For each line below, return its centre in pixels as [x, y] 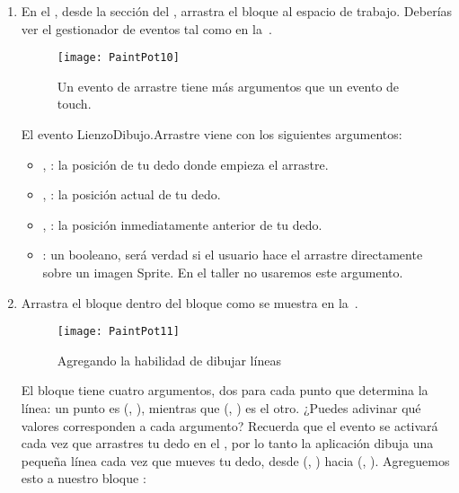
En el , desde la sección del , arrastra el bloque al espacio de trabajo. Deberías [237, 11]
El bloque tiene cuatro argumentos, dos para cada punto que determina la [225, 390]
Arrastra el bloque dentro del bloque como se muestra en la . [190, 302]
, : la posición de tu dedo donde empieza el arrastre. [185, 164]
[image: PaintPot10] [118, 58]
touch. [74, 104]
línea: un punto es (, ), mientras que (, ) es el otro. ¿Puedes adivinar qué [221, 408]
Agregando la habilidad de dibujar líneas [169, 360]
